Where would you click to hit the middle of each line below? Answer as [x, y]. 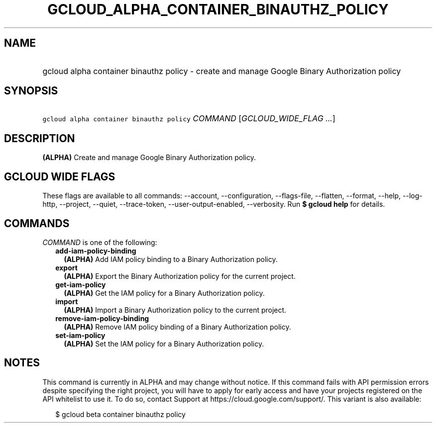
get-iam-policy [81, 284]
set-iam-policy [80, 335]
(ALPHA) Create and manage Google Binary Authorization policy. [149, 158]
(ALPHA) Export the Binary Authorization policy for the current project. [180, 276]
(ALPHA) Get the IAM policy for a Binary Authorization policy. [164, 293]
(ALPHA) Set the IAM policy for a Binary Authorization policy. [164, 343]
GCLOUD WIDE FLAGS [60, 176]
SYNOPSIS [31, 91]
